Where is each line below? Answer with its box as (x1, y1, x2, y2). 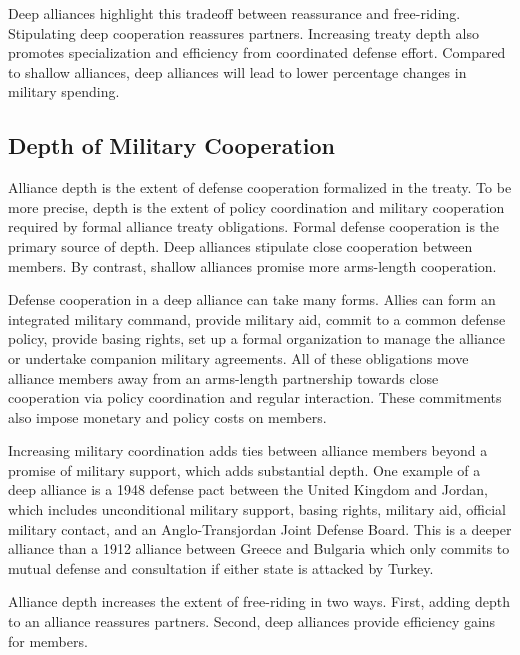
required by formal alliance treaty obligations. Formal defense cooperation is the (8, 216, 500, 237)
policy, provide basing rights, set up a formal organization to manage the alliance (8, 328, 506, 349)
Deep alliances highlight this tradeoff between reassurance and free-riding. (8, 3, 461, 23)
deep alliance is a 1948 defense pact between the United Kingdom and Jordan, (8, 479, 488, 500)
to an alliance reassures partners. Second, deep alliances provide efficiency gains (8, 611, 496, 632)
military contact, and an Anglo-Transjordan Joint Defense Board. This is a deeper (8, 518, 512, 539)
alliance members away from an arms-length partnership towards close (8, 367, 439, 388)
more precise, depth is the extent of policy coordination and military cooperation (8, 196, 505, 217)
